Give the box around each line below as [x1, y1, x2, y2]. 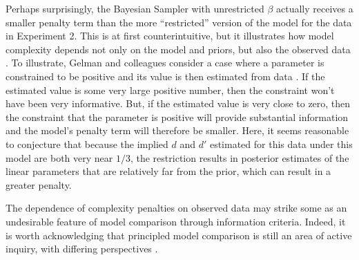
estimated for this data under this [209, 136, 353, 151]
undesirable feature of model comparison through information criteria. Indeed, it [6, 214, 346, 228]
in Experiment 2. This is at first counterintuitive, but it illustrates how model [6, 28, 334, 43]
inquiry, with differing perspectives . [6, 241, 158, 256]
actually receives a [276, 1, 353, 15]
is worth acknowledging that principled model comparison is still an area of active [6, 228, 352, 242]
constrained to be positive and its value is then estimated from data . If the [6, 68, 325, 83]
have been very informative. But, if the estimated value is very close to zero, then [6, 96, 351, 111]
